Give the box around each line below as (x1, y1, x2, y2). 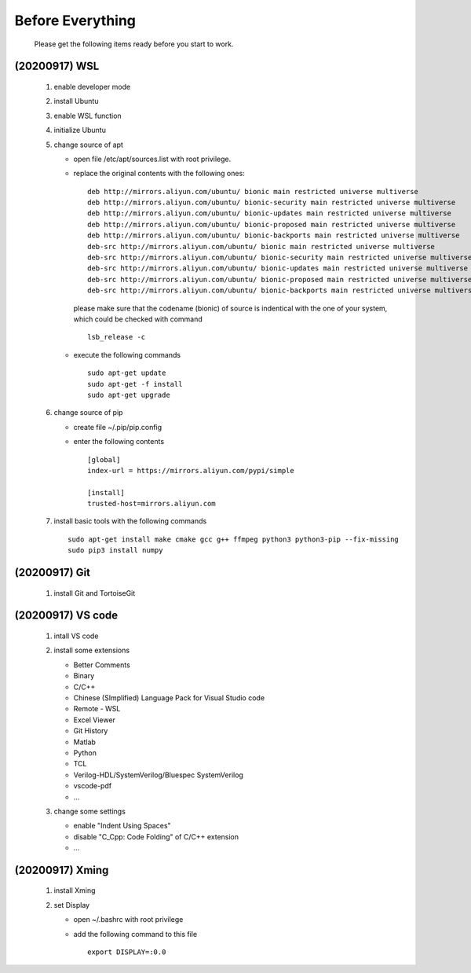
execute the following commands (73, 350, 181, 359)
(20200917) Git (14, 566, 90, 579)
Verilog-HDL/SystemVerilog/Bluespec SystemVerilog (73, 770, 243, 780)
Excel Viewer (73, 715, 115, 725)
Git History (73, 726, 108, 736)
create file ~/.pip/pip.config (73, 422, 162, 431)
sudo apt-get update (87, 369, 166, 377)
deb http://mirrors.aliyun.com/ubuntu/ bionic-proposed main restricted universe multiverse (87, 220, 456, 229)
